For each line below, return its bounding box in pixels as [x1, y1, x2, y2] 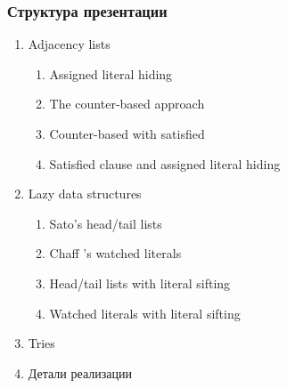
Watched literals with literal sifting [49, 303, 241, 322]
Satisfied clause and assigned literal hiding [49, 154, 281, 173]
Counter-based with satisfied [49, 125, 205, 142]
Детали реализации [28, 363, 132, 382]
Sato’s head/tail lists [49, 214, 162, 232]
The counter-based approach [49, 94, 205, 113]
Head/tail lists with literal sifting [49, 273, 231, 292]
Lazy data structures [28, 184, 142, 203]
